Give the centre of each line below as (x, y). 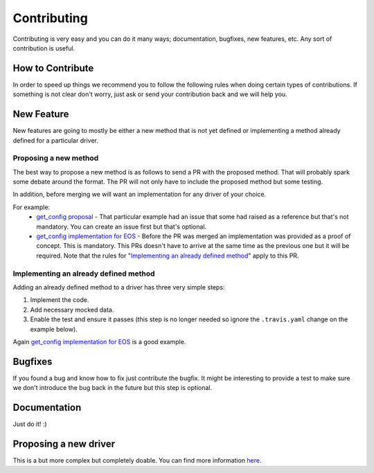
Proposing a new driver (64, 444)
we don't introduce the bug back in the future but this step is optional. (113, 388)
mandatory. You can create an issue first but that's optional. (122, 226)
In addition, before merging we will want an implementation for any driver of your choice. (140, 195)
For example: (32, 207)
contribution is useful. (44, 48)
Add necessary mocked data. (72, 310)
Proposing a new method (56, 158)
